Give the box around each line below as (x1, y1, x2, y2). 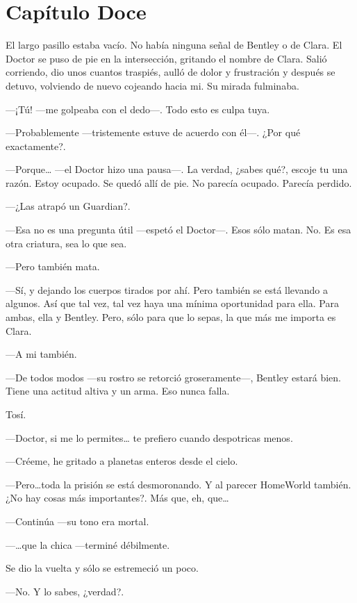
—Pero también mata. (6, 259, 100, 274)
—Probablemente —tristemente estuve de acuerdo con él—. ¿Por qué (6, 125, 301, 140)
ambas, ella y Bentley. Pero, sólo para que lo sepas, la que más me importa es (6, 310, 336, 324)
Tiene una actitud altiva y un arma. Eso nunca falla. (6, 383, 230, 398)
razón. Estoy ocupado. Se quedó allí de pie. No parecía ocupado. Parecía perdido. (6, 175, 352, 190)
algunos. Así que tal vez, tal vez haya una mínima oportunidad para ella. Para (6, 296, 339, 311)
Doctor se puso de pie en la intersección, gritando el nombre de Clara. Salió (6, 51, 327, 65)
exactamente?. (6, 138, 66, 153)
